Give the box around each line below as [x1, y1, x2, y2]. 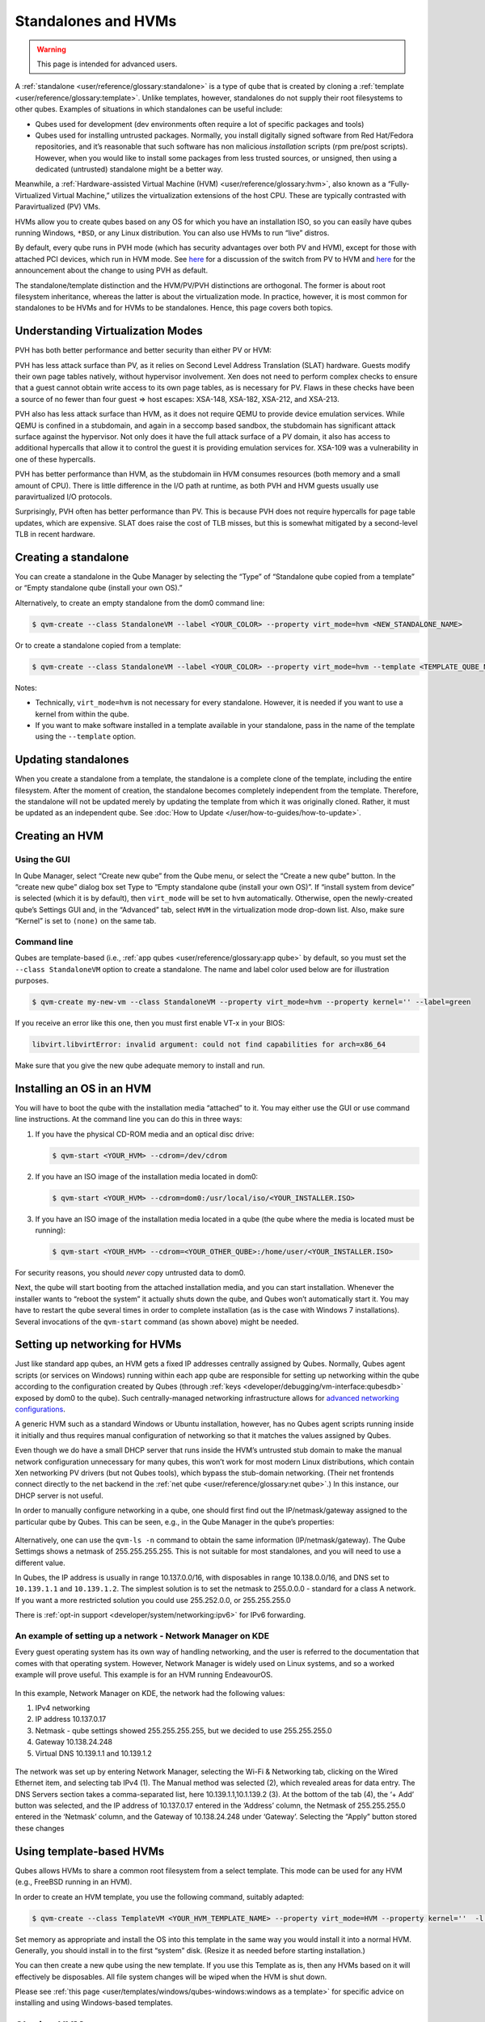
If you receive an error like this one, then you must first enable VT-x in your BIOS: [15, 1018, 285, 1027]
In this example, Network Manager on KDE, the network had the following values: [15, 1688, 285, 1698]
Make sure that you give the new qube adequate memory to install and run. [15, 1060, 265, 1070]
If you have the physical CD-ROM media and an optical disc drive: [35, 1129, 255, 1139]
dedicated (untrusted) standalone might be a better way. [35, 164, 223, 174]
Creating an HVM [15, 829, 104, 843]
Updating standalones [15, 753, 129, 767]
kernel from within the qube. [35, 709, 129, 719]
